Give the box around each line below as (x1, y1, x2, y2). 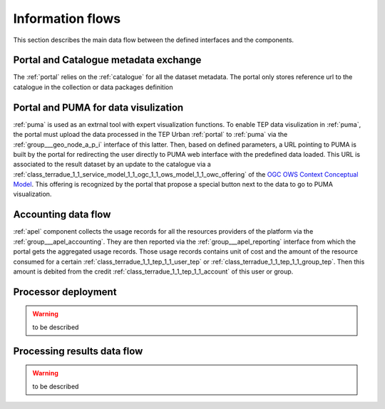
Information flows (13, 11, 121, 26)
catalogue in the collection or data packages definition (13, 83, 173, 91)
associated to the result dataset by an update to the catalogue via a (13, 160, 212, 169)
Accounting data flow (13, 209, 111, 221)
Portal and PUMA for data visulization (13, 101, 184, 113)
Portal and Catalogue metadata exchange (13, 54, 202, 66)
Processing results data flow (13, 345, 143, 357)
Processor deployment (13, 286, 117, 298)
